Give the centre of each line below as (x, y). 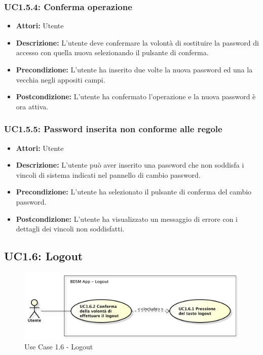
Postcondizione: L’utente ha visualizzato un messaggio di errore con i (127, 219)
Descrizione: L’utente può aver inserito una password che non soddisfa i (130, 165)
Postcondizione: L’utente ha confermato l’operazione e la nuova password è (136, 96)
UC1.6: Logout (44, 256)
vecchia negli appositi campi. (61, 79)
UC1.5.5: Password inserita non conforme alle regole (113, 129)
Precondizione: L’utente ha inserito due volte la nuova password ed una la (134, 69)
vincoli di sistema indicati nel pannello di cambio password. (108, 174)
